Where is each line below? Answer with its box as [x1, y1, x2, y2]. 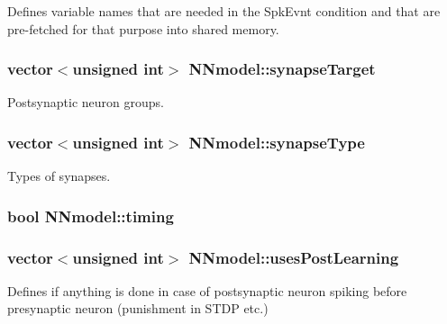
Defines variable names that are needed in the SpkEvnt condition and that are [7, 2, 441, 20]
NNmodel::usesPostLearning [188, 246, 399, 268]
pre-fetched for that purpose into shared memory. [7, 19, 279, 38]
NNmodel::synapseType [188, 130, 365, 153]
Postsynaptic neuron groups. [7, 93, 164, 112]
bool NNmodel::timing [7, 204, 174, 227]
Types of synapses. [7, 166, 111, 185]
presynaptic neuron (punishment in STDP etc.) [7, 299, 269, 318]
